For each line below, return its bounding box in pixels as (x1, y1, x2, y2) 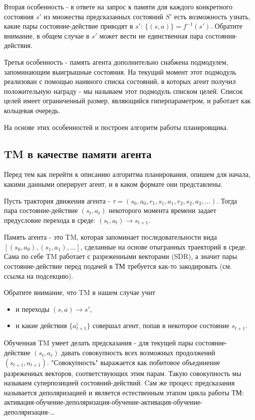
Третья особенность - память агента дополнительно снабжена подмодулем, (4, 56, 228, 67)
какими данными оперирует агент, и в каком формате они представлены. (4, 178, 223, 189)
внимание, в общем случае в (4, 30, 90, 41)
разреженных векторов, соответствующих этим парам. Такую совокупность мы (4, 368, 242, 378)
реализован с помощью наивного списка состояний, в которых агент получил (4, 76, 236, 86)
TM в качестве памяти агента (4, 146, 152, 161)
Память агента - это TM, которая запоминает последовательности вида (4, 232, 217, 242)
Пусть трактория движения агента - (4, 195, 110, 206)
